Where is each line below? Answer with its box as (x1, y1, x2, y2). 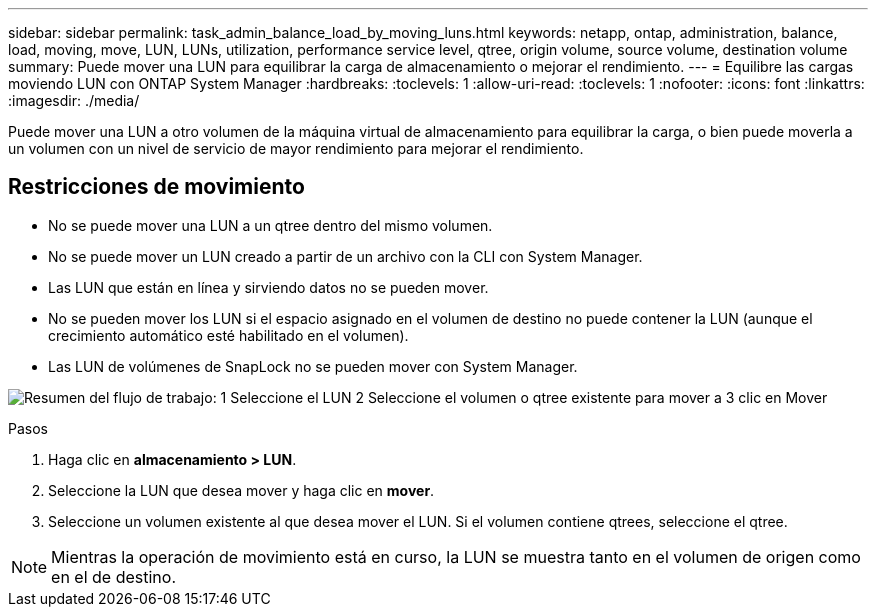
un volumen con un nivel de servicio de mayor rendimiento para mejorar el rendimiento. (8, 140, 584, 157)
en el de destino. (51, 566, 177, 587)
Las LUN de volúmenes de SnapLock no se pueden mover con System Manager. (48, 357, 578, 375)
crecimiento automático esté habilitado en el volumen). (48, 326, 409, 344)
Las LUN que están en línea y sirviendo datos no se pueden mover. (48, 278, 489, 296)
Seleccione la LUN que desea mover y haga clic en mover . (48, 481, 435, 499)
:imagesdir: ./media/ (8, 92, 140, 109)
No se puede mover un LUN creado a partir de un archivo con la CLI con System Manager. (48, 247, 643, 265)
